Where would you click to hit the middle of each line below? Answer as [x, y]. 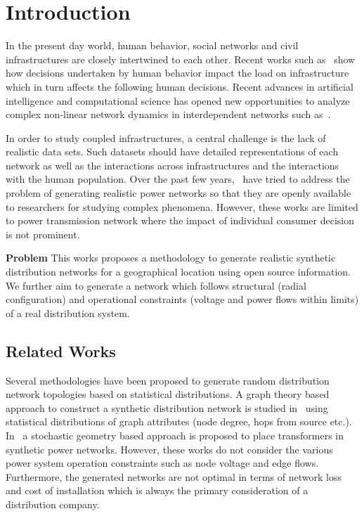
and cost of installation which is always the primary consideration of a [157, 490]
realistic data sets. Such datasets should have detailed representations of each [172, 151]
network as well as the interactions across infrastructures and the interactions [173, 165]
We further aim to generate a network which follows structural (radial [156, 285]
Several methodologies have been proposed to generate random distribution [168, 380]
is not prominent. [43, 234]
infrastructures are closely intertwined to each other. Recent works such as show [181, 59]
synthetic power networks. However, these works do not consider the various [169, 449]
